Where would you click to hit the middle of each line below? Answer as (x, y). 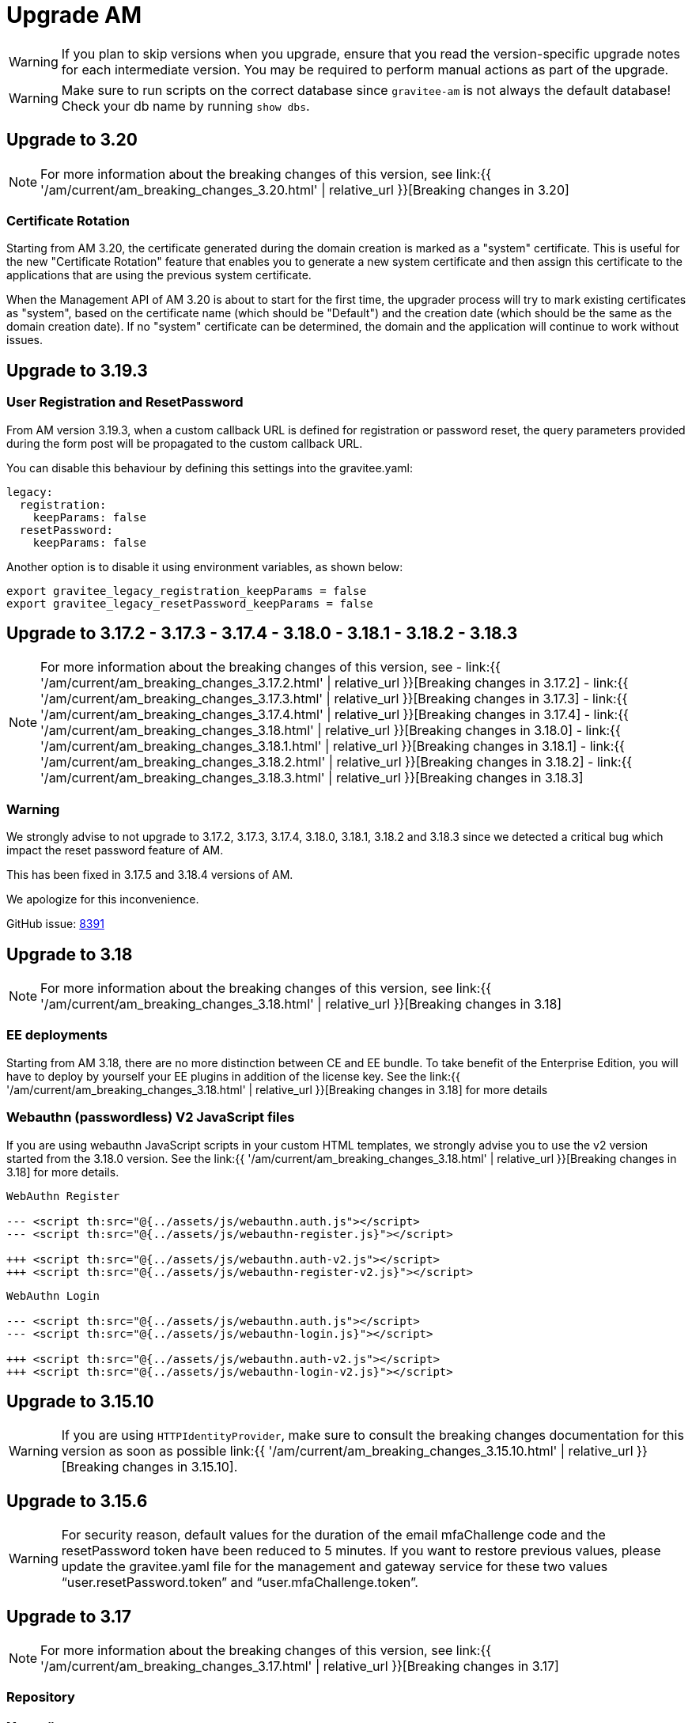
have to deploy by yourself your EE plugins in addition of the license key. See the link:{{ (233, 1076)
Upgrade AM (74, 15)
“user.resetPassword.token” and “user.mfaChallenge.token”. (240, 1583)
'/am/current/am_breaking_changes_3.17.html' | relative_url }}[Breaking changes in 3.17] (300, 1666)
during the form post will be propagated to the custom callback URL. (185, 443)
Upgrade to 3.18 (70, 954)
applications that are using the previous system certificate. (159, 275)
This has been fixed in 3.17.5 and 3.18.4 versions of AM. (150, 875)
